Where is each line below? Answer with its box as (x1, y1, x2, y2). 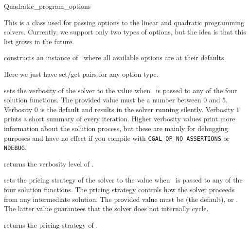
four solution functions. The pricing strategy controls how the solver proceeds (4, 184, 235, 195)
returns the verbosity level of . (4, 158, 94, 168)
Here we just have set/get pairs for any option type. (4, 68, 159, 79)
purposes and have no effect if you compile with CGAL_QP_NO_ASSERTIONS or (4, 133, 230, 143)
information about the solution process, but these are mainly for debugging (4, 123, 228, 133)
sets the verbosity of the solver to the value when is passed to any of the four (4, 85, 237, 95)
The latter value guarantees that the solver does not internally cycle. (4, 203, 209, 214)
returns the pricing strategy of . (4, 219, 98, 230)
